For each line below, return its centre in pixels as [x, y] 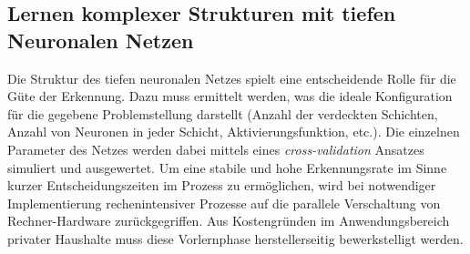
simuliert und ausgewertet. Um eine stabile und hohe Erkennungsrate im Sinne [227, 167]
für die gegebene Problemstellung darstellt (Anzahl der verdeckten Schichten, [223, 113]
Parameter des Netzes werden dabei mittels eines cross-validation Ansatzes [216, 149]
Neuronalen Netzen [101, 40]
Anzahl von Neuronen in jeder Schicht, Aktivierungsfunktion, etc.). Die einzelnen [234, 132]
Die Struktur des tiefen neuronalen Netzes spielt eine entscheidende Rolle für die [232, 78]
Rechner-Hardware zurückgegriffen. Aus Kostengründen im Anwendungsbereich [229, 221]
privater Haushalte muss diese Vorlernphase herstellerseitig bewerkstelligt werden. [235, 238]
